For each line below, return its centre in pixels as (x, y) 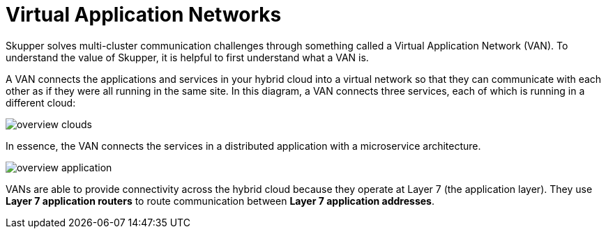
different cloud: (41, 102)
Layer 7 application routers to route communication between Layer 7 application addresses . (220, 201)
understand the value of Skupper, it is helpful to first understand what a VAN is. (187, 57)
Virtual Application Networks (144, 15)
